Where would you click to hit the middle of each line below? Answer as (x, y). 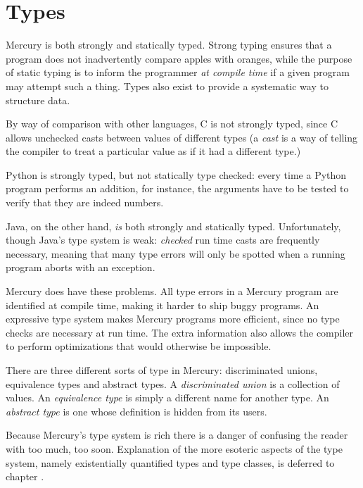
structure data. (38, 100)
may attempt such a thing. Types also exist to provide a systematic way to (167, 86)
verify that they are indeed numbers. (85, 202)
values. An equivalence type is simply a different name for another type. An (167, 398)
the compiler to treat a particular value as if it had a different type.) (153, 151)
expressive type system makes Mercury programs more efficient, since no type (173, 319)
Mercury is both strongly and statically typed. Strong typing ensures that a (169, 45)
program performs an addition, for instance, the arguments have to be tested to (177, 188)
